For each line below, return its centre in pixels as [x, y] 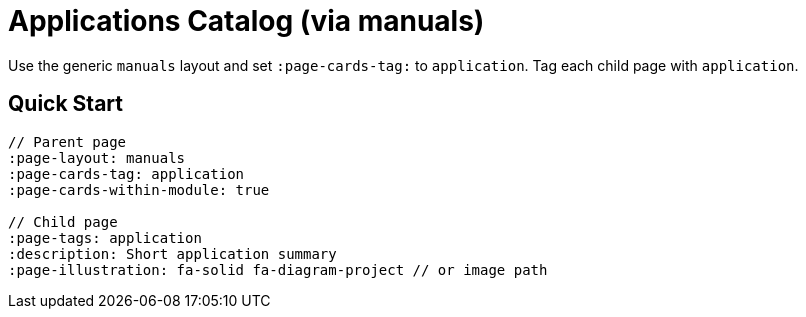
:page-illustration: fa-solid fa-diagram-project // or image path [278, 269]
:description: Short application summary [172, 253]
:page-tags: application [105, 237]
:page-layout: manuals [97, 157]
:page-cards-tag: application [126, 173]
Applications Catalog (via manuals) [246, 21]
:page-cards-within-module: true [139, 189]
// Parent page [67, 141]
